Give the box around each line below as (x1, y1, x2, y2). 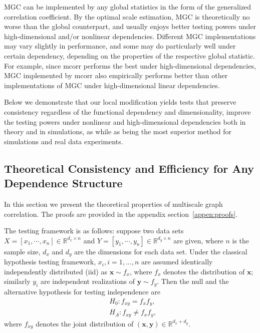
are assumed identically (141, 256, 213, 267)
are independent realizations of (41, 276, 135, 286)
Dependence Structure (4, 175, 123, 191)
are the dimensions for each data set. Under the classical (74, 246, 247, 256)
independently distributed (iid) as (4, 266, 107, 276)
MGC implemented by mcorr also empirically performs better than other (4, 70, 228, 81)
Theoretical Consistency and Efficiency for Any (4, 160, 254, 176)
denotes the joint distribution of (36, 318, 134, 328)
